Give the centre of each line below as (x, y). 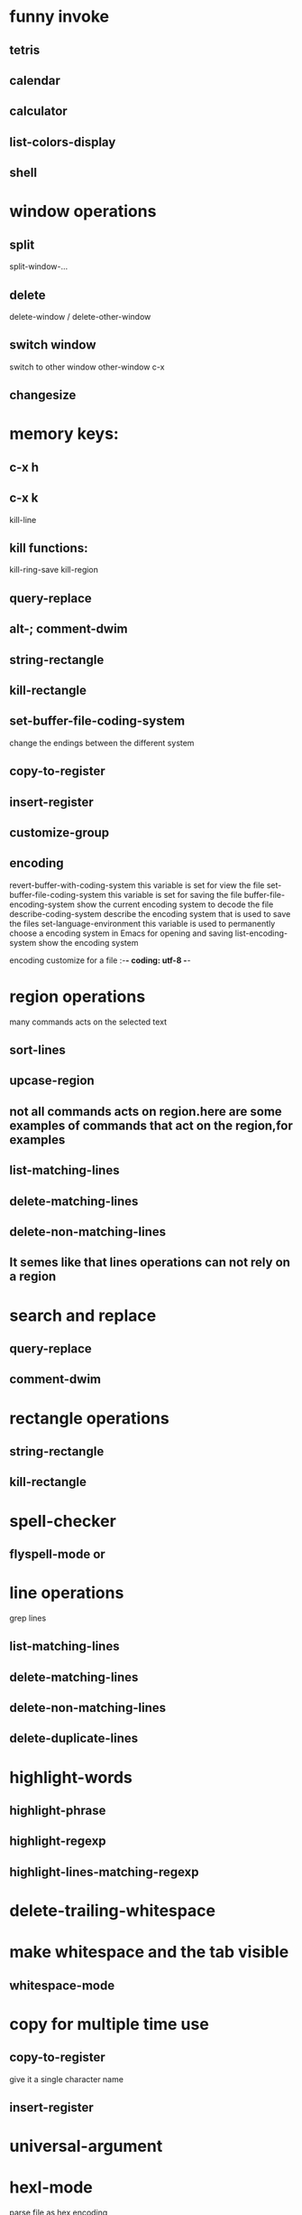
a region (33, 1277)
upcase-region (52, 1081)
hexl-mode (51, 2187)
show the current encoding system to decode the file (175, 904)
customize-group (59, 832)
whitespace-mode (62, 1985)
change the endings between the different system (102, 743)
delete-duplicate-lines (73, 1738)
